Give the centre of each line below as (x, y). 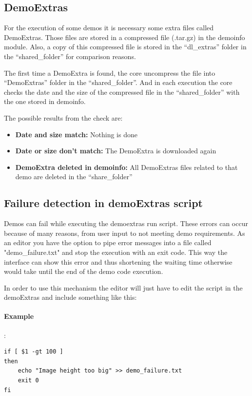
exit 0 (28, 381)
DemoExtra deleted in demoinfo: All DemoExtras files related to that (126, 167)
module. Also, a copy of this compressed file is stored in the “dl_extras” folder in (125, 47)
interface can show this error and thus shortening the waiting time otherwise (118, 261)
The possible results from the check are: (63, 117)
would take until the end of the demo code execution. (84, 271)
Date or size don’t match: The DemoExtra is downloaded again (116, 151)
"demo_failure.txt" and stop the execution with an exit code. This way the (116, 252)
